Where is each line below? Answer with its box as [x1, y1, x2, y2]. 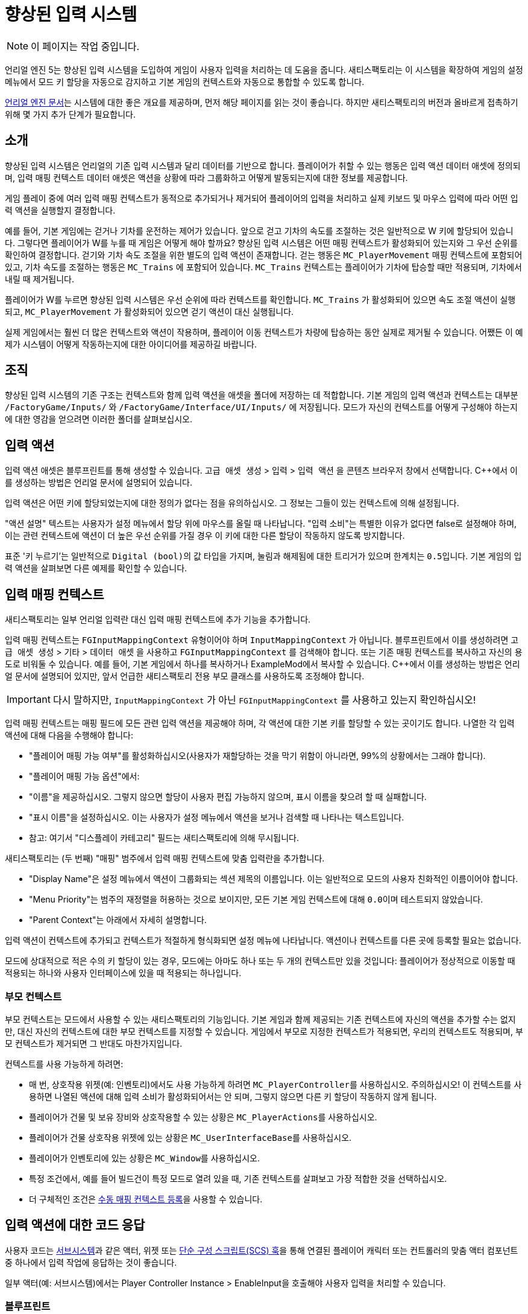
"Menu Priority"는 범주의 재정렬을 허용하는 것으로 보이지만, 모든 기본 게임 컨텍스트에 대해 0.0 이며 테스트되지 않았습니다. [29, 894, 483, 905]
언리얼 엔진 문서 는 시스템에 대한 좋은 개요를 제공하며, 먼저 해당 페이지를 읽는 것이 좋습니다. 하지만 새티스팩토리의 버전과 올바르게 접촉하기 [5, 97, 518, 107]
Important [7, 693, 51, 706]
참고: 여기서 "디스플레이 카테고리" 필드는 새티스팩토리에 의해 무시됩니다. [29, 833, 299, 843]
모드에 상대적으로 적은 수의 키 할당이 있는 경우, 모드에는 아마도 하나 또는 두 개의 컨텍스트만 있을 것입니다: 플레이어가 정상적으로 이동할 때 [5, 956, 515, 966]
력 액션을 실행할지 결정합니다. [5, 205, 116, 215]
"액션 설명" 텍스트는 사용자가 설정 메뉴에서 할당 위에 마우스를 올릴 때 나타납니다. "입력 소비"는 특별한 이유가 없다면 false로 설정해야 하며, [5, 518, 517, 529]
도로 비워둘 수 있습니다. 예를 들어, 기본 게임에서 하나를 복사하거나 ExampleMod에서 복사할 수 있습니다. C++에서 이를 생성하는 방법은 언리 [5, 659, 520, 670]
